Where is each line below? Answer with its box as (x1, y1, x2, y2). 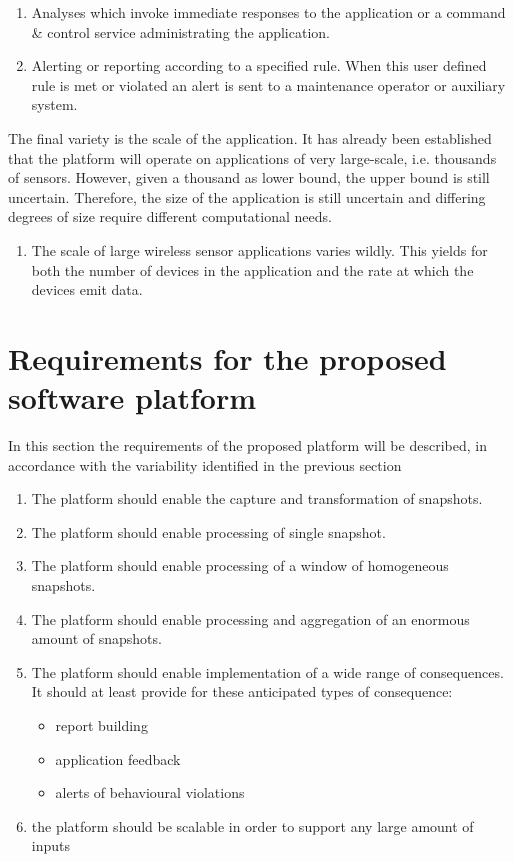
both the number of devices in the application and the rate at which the (31, 259, 474, 280)
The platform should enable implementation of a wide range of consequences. (31, 661, 504, 682)
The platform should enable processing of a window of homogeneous (31, 555, 449, 576)
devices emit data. (31, 279, 143, 300)
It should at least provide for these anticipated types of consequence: (31, 681, 453, 702)
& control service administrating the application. (31, 21, 330, 42)
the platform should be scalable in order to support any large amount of (31, 815, 474, 836)
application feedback (55, 748, 181, 769)
